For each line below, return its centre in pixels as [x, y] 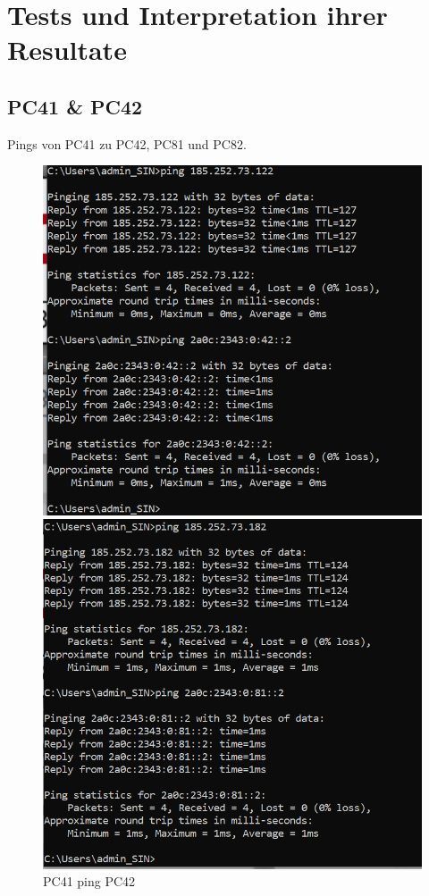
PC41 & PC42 [75, 106]
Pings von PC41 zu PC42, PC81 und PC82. [127, 143]
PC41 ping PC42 [89, 881]
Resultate [67, 50]
